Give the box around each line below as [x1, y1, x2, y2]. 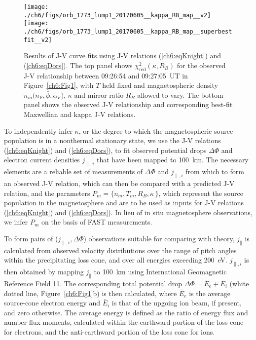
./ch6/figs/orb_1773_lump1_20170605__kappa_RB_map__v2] [24, 11, 211, 19]
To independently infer [4, 125, 73, 136]
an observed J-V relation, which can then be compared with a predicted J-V [4, 178, 235, 189]
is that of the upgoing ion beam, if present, [111, 298, 242, 308]
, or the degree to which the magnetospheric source [78, 125, 233, 136]
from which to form [185, 166, 244, 177]
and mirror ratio [74, 89, 124, 100]
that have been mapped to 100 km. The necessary [96, 154, 249, 165]
